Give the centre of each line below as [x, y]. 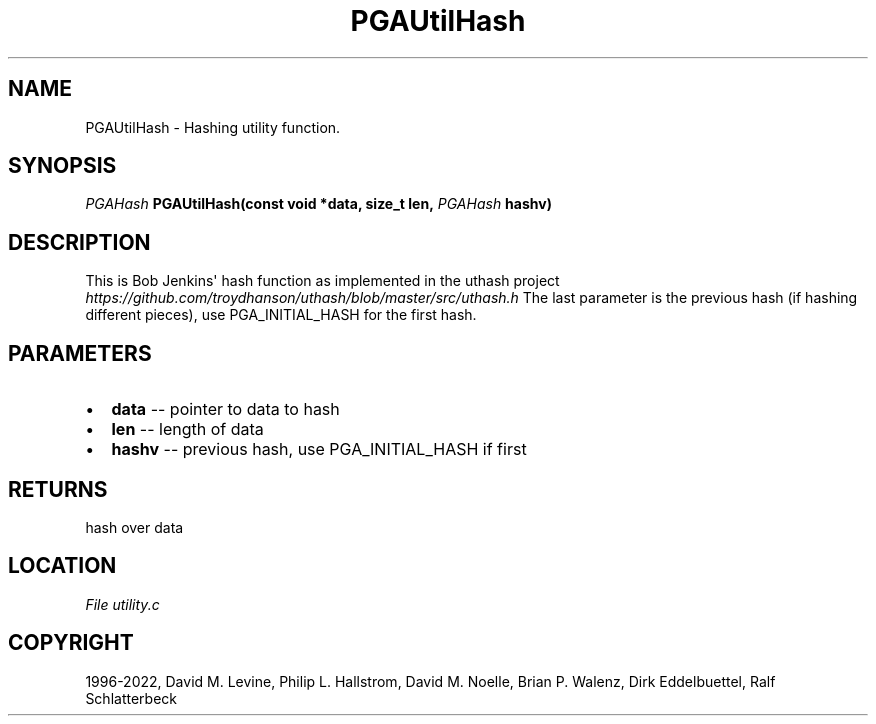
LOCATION [62, 566]
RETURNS [58, 489]
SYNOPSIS [62, 166]
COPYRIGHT [71, 643]
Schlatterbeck [131, 698]
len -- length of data [187, 429]
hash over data [134, 527]
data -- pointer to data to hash [225, 409]
